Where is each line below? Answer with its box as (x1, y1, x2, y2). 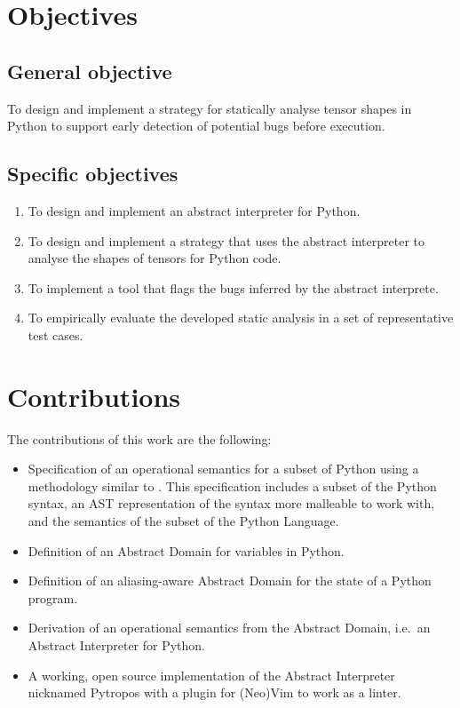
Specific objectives (7, 160, 178, 187)
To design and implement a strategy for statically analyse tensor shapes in (7, 99, 412, 117)
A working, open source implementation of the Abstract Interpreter (28, 665, 395, 684)
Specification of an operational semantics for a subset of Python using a (28, 459, 419, 478)
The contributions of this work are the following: (7, 429, 272, 448)
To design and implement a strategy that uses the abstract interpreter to (28, 231, 425, 250)
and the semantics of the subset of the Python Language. (28, 512, 339, 530)
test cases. (28, 325, 83, 344)
